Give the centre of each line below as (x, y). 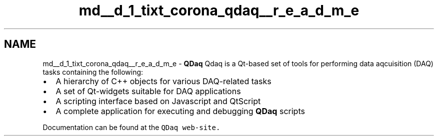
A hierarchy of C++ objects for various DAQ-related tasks (163, 81)
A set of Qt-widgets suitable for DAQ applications (148, 91)
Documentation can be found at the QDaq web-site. (131, 127)
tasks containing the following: (93, 72)
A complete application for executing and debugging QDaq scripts (180, 111)
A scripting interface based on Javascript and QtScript (158, 101)
